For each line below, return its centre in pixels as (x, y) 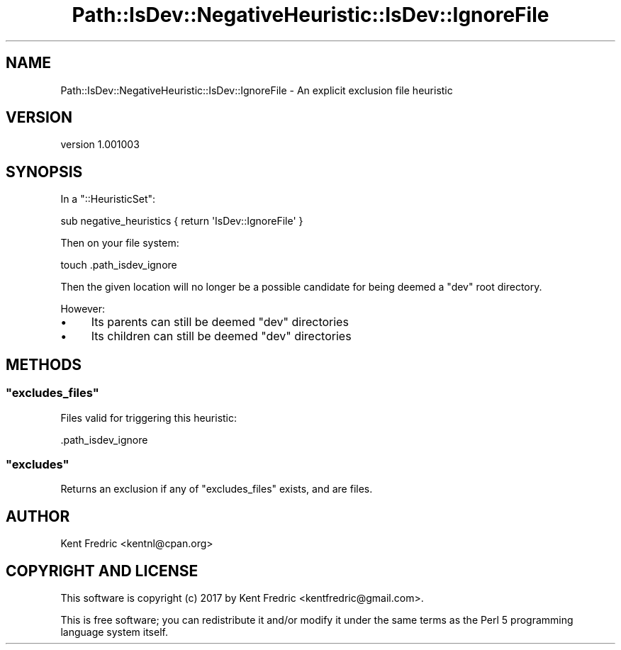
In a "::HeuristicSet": (108, 199)
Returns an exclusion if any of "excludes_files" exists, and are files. (217, 489)
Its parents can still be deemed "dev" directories (220, 322)
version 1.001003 (100, 145)
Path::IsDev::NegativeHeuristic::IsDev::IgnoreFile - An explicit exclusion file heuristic (257, 90)
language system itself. (114, 632)
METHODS (44, 364)
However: (83, 309)
